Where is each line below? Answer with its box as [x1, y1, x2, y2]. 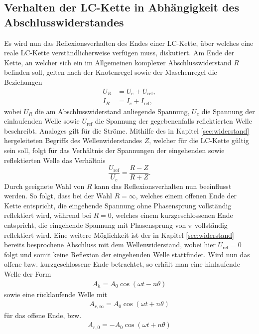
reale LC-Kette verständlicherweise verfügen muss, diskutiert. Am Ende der [4, 47, 235, 58]
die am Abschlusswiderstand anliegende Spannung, [35, 106, 190, 116]
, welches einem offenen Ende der [135, 190, 237, 201]
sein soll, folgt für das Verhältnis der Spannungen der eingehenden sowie [4, 145, 225, 155]
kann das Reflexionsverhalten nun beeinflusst [94, 180, 232, 191]
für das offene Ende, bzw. [4, 310, 82, 320]
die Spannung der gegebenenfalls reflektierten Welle [95, 116, 252, 126]
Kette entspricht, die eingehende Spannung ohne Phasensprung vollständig [4, 200, 232, 210]
